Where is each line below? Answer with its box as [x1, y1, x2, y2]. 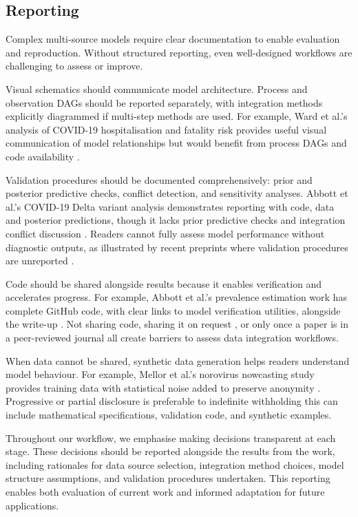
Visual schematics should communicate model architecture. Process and [6, 81, 308, 96]
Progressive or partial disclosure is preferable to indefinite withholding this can [6, 394, 338, 408]
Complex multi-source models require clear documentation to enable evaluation [6, 32, 340, 46]
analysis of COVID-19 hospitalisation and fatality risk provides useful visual [6, 122, 327, 136]
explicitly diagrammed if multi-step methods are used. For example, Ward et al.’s [6, 109, 348, 123]
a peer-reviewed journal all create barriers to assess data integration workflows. [6, 330, 339, 345]
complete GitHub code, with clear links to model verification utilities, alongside [6, 303, 341, 317]
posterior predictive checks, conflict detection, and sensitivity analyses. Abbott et [6, 186, 348, 200]
